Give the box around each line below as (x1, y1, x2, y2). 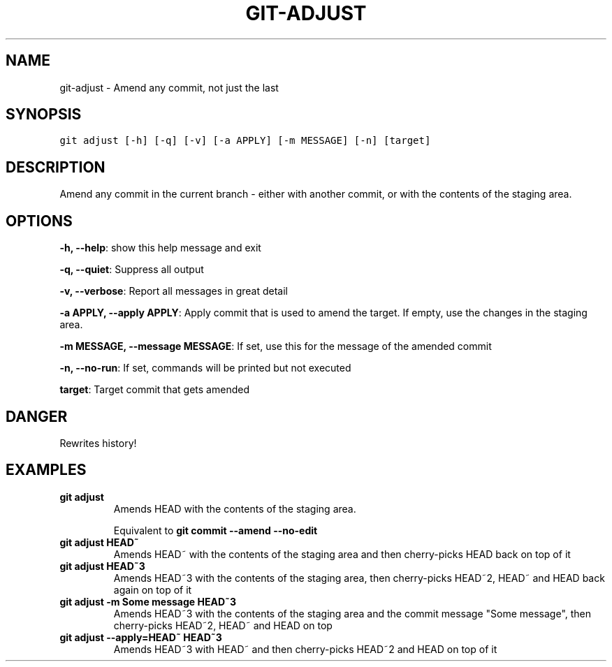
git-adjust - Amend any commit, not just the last (59, 81, 279, 94)
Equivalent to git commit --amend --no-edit (113, 524, 318, 536)
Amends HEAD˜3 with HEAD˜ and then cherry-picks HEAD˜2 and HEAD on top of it (113, 643, 497, 655)
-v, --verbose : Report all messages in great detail (59, 285, 289, 298)
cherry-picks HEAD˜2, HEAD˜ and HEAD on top (113, 619, 333, 631)
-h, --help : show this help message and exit (59, 242, 261, 254)
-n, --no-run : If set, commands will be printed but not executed (59, 362, 351, 374)
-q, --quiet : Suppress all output (59, 263, 204, 276)
